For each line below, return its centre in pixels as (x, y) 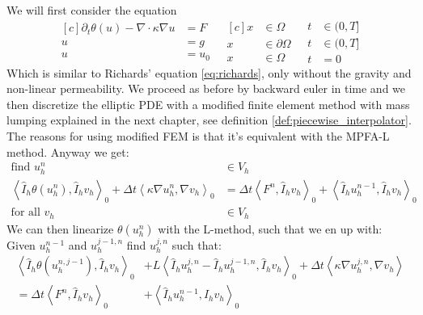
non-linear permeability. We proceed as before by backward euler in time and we (206, 88)
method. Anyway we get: (68, 151)
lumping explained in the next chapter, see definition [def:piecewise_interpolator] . (209, 120)
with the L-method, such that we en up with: (270, 228)
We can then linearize (60, 228)
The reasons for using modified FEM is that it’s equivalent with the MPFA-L (198, 136)
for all (25, 213)
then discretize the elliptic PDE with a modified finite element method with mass (208, 104)
